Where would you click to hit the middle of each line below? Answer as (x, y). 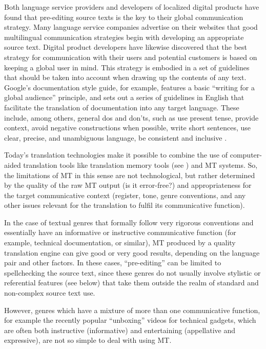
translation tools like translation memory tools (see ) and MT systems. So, (140, 164)
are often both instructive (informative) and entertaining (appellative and (120, 330)
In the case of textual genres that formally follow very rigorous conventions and (129, 222)
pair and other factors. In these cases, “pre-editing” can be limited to (113, 263)
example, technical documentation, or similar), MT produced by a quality (120, 243)
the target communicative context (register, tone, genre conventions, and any (125, 195)
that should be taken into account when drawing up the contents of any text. (125, 77)
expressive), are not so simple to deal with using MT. (88, 340)
